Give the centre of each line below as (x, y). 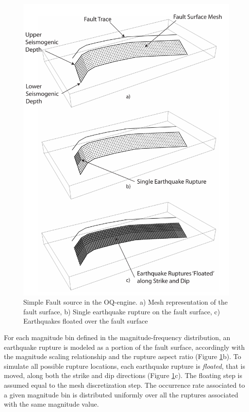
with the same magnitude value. (51, 404)
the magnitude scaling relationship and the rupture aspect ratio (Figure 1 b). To (123, 356)
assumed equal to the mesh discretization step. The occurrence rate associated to (124, 385)
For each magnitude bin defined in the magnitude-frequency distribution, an (117, 337)
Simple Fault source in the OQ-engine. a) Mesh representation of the (125, 302)
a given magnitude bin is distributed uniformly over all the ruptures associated (121, 394)
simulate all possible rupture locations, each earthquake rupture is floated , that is (124, 366)
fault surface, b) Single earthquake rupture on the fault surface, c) (122, 311)
